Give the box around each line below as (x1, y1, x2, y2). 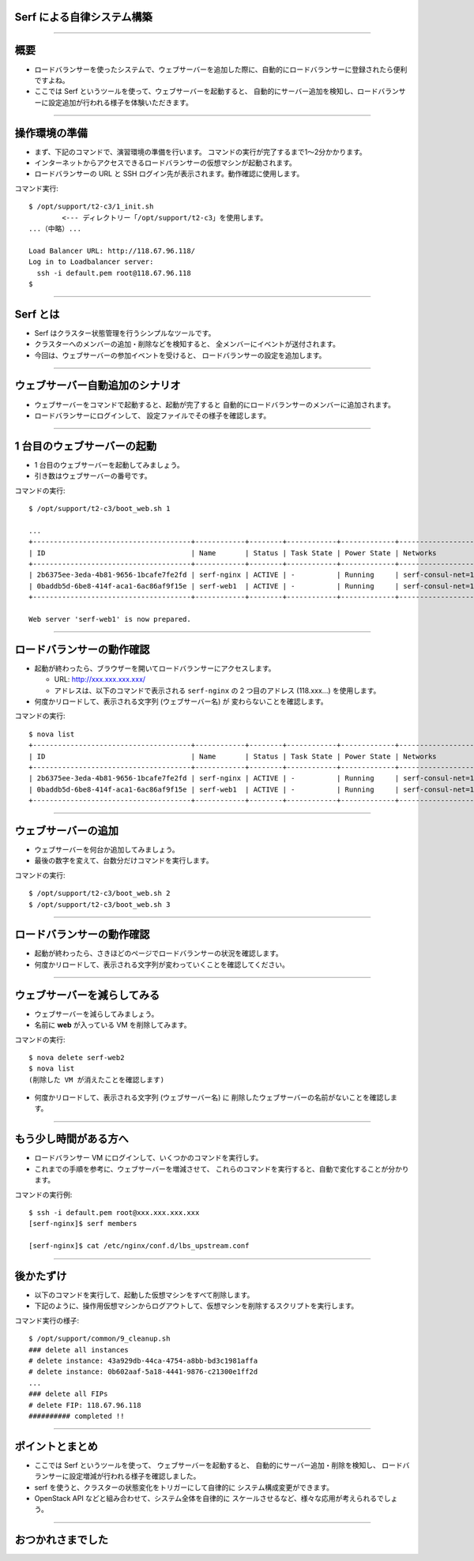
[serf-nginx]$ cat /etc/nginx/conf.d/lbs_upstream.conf (28, 1241, 250, 1251)
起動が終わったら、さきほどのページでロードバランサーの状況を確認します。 (34, 949, 284, 958)
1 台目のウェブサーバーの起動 (14, 439, 157, 453)
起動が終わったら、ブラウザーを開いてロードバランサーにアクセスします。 (34, 664, 276, 673)
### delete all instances (28, 1345, 130, 1354)
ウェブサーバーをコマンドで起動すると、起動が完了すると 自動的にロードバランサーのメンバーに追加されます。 (34, 400, 395, 409)
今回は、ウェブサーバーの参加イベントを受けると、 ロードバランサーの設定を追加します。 (34, 350, 326, 359)
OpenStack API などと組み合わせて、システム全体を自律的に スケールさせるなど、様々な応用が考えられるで (34, 1494, 385, 1503)
